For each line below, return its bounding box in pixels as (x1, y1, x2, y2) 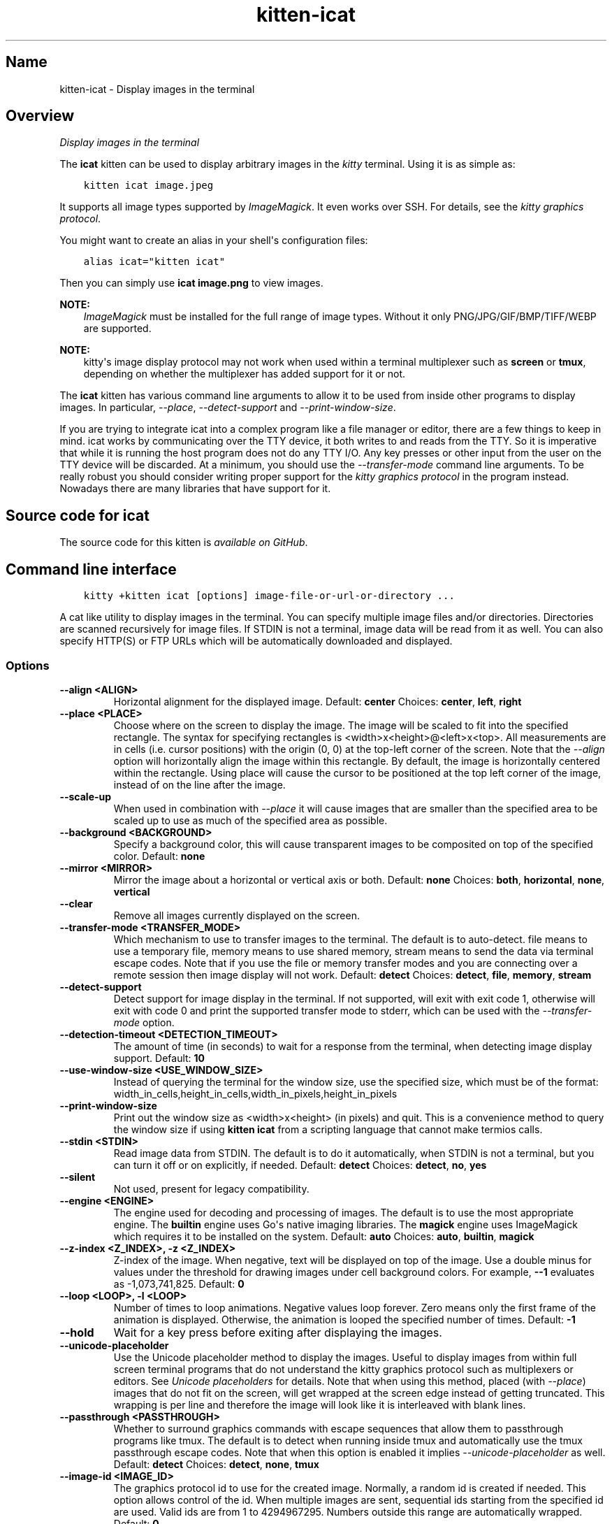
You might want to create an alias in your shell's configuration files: (59, 234, 368, 247)
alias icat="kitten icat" (83, 256, 226, 268)
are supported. (83, 322, 152, 335)
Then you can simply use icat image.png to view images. (59, 277, 323, 289)
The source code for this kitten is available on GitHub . (59, 536, 308, 549)
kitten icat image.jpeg (83, 180, 214, 192)
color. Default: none (113, 849, 205, 862)
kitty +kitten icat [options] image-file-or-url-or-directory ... (83, 590, 455, 602)
